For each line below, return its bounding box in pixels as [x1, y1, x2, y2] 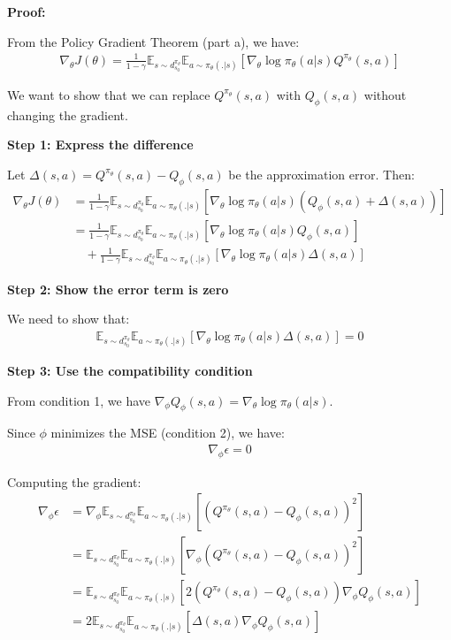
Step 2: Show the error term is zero [7, 279, 229, 298]
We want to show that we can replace [7, 85, 210, 103]
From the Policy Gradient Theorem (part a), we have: [7, 32, 300, 50]
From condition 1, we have [7, 391, 151, 409]
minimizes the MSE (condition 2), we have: [50, 423, 285, 442]
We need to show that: [7, 309, 130, 328]
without [363, 85, 407, 103]
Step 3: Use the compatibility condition [7, 361, 253, 379]
